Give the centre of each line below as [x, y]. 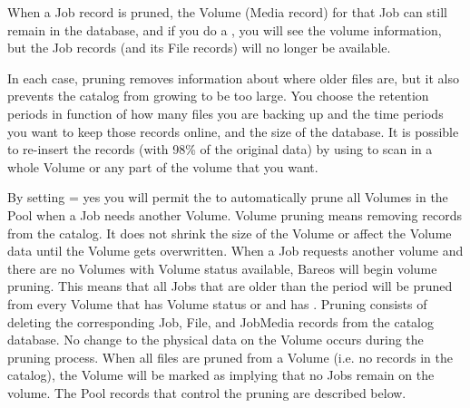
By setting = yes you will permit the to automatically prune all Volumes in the [228, 197]
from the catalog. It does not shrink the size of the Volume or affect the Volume [230, 233]
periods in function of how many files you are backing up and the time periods [225, 113]
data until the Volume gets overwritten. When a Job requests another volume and [235, 251]
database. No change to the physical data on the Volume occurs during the [215, 340]
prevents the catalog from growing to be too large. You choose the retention [218, 96]
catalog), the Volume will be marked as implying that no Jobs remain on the [221, 375]
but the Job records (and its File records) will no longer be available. [199, 48]
